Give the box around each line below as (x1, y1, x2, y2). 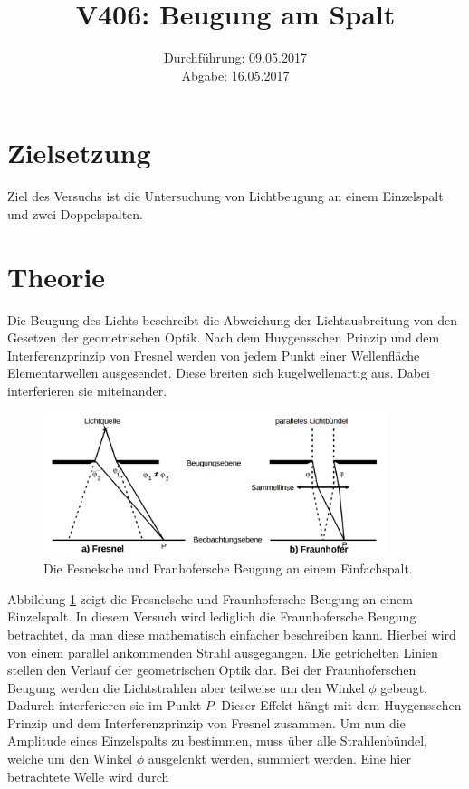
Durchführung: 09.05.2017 (164, 48, 307, 67)
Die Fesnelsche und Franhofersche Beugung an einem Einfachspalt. (43, 559, 413, 578)
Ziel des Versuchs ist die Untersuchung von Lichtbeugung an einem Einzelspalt (7, 187, 444, 206)
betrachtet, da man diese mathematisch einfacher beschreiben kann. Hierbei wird (7, 624, 456, 643)
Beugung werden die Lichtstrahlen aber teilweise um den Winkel (7, 678, 365, 697)
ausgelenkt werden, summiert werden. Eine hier (148, 749, 411, 768)
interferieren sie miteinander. (7, 380, 167, 399)
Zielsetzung (7, 134, 151, 171)
